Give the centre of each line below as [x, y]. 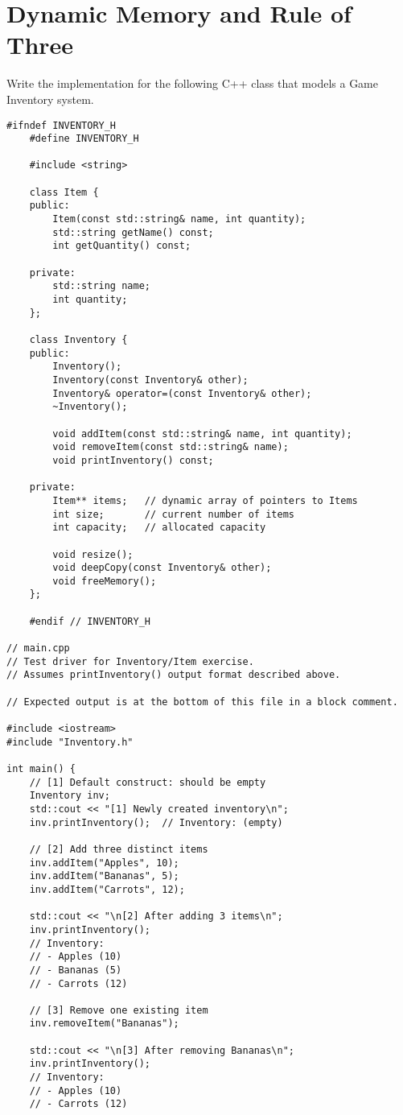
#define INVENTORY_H [84, 139]
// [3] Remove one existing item [119, 1010]
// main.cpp [38, 648]
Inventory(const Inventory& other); [150, 380]
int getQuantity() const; [122, 246]
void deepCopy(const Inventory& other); [162, 568]
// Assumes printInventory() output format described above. [174, 675]
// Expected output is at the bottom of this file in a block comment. [202, 702]
